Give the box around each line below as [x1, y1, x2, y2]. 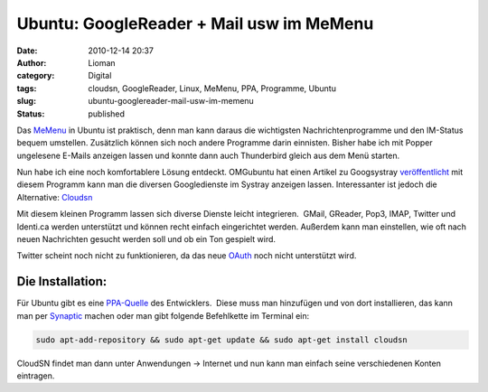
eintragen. [16, 370, 55, 381]
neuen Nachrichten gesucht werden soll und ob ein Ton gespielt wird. [16, 234, 276, 245]
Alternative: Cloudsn [16, 191, 93, 202]
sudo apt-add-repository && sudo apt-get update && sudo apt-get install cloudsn [35, 334, 408, 345]
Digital [88, 70, 112, 81]
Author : [16, 57, 47, 68]
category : [16, 70, 55, 81]
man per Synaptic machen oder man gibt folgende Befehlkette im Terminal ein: [16, 310, 310, 321]
